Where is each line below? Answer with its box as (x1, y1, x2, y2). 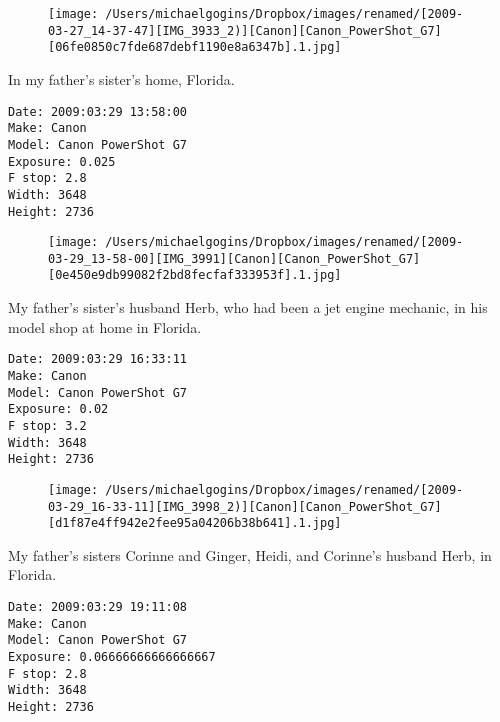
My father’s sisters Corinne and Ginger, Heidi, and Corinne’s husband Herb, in (8, 544, 492, 565)
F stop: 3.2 (8, 418, 87, 433)
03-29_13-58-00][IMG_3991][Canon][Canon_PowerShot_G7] (48, 251, 421, 266)
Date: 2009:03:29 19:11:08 (8, 600, 187, 615)
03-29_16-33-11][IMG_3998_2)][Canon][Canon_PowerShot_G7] (48, 499, 442, 514)
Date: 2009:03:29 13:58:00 (8, 104, 187, 119)
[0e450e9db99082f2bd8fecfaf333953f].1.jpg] (48, 268, 342, 283)
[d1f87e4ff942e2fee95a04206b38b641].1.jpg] (48, 516, 342, 531)
